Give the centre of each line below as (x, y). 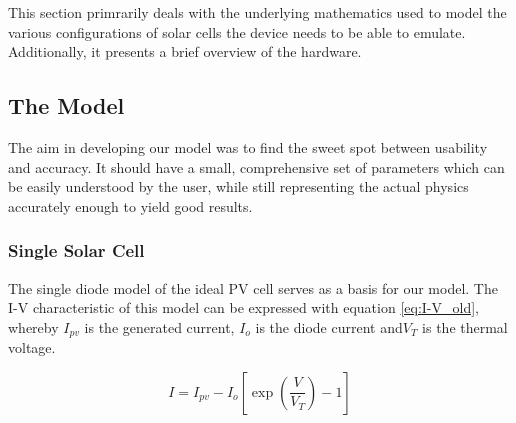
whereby (33, 326)
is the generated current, (159, 326)
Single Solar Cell (76, 250)
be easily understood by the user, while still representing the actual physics (238, 186)
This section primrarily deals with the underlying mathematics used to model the (257, 12)
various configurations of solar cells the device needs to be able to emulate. (237, 31)
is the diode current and (329, 326)
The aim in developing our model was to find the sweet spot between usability (248, 146)
